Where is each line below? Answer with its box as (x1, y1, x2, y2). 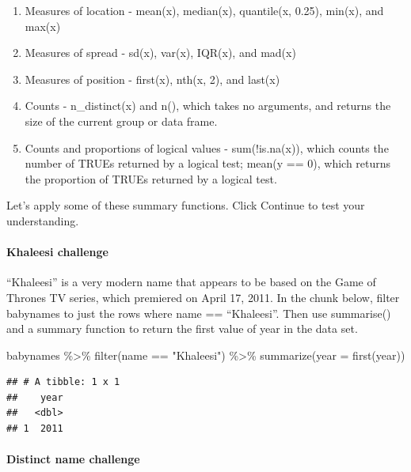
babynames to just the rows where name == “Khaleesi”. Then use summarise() (6, 304, 391, 321)
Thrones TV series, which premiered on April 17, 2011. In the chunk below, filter (6, 289, 400, 305)
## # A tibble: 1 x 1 (6, 376, 120, 388)
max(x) (25, 17, 61, 34)
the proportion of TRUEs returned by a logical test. (25, 170, 277, 187)
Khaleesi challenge (6, 244, 108, 260)
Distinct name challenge (6, 451, 140, 467)
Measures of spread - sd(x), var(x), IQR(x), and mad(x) (25, 44, 296, 61)
